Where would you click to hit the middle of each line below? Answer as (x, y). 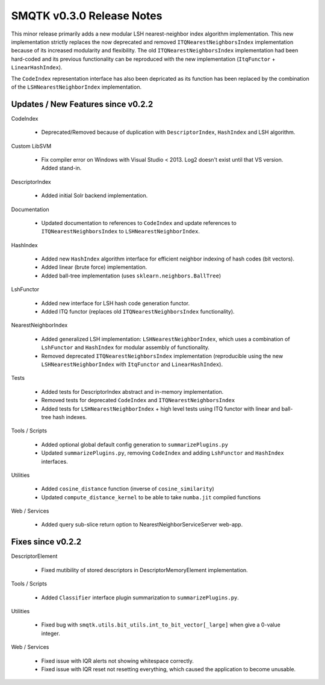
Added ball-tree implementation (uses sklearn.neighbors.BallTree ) (131, 276)
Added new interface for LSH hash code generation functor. (116, 303)
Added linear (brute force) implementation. (94, 267)
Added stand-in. (61, 168)
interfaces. (55, 461)
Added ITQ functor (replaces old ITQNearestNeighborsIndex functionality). (138, 312)
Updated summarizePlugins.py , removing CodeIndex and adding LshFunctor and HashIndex (162, 453)
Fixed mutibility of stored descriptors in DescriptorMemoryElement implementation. (144, 570)
